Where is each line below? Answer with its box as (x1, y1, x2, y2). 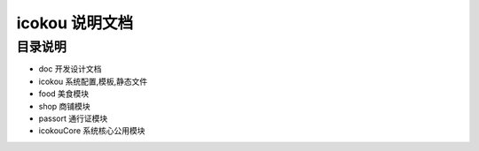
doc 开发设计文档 (38, 64, 102, 74)
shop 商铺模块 (38, 101, 90, 111)
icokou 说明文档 (16, 13, 134, 33)
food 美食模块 (38, 88, 90, 99)
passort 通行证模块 (38, 113, 108, 124)
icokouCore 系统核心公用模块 (38, 125, 145, 136)
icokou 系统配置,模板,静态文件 (38, 76, 148, 87)
